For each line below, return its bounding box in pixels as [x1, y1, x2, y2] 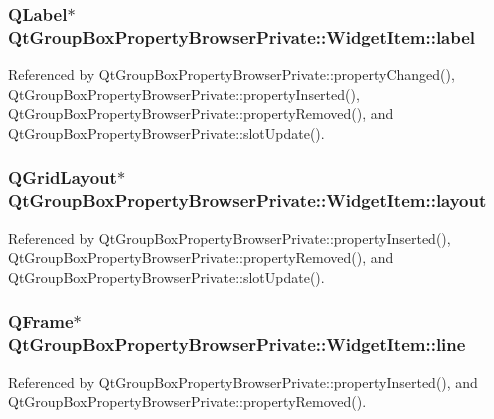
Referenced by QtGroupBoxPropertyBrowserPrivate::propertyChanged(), [8, 64, 455, 85]
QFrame [8, 309, 74, 334]
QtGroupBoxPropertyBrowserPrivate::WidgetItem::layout [8, 188, 487, 213]
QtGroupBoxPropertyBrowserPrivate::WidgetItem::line [8, 332, 466, 357]
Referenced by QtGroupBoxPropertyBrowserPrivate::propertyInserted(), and [8, 371, 478, 392]
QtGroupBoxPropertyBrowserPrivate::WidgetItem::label [8, 24, 476, 49]
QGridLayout [8, 165, 117, 190]
